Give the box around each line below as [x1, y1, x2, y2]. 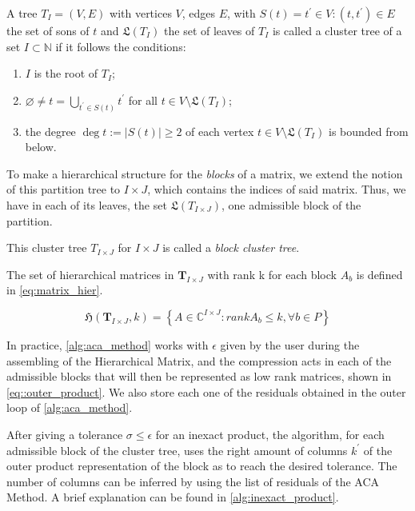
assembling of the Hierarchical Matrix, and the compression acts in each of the [6, 352, 392, 369]
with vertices [110, 5, 172, 21]
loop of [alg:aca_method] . [6, 399, 133, 416]
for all [128, 91, 158, 108]
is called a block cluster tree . [162, 239, 300, 256]
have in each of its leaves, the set [6, 197, 167, 214]
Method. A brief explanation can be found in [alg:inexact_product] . [6, 489, 339, 505]
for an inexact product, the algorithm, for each [155, 425, 385, 442]
